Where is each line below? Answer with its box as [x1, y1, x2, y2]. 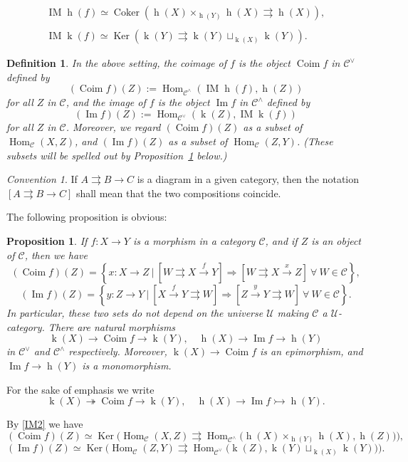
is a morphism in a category [132, 233, 256, 248]
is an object [311, 233, 362, 248]
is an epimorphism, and [260, 344, 363, 359]
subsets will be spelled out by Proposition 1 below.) [6, 147, 227, 162]
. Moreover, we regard [66, 120, 161, 135]
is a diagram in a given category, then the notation [137, 172, 360, 187]
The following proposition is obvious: [6, 209, 167, 224]
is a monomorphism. [82, 357, 172, 372]
